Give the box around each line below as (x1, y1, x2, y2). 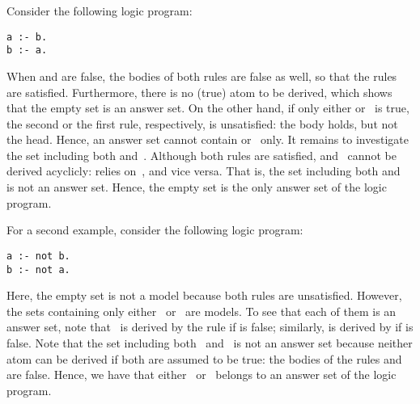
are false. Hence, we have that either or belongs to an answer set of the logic (6, 366, 397, 383)
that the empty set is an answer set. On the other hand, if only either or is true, (6, 99, 409, 116)
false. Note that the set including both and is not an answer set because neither (6, 334, 413, 351)
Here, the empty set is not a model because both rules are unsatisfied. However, (6, 287, 402, 304)
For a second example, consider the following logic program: (6, 221, 303, 238)
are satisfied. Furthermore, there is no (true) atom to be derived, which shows (6, 83, 392, 100)
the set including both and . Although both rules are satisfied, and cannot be (6, 146, 397, 163)
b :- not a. (6, 263, 70, 276)
